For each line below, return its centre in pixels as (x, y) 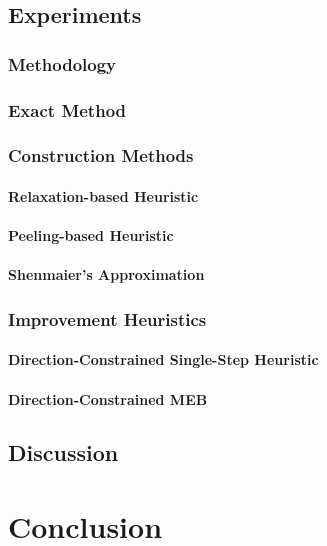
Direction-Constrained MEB (108, 398)
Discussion (63, 452)
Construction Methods (101, 155)
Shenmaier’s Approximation (106, 274)
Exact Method (67, 109)
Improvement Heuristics (107, 318)
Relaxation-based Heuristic (103, 195)
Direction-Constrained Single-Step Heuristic (163, 359)
